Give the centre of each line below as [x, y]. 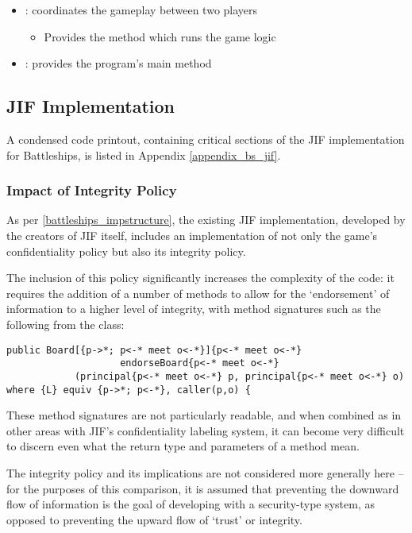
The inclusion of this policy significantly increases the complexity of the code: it [200, 278]
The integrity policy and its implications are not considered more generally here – [205, 472]
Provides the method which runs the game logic [160, 36]
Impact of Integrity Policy [92, 190]
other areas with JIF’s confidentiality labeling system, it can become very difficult [206, 430]
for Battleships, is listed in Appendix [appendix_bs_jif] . [144, 154]
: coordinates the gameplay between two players [141, 10]
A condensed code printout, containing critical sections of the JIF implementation [206, 139]
